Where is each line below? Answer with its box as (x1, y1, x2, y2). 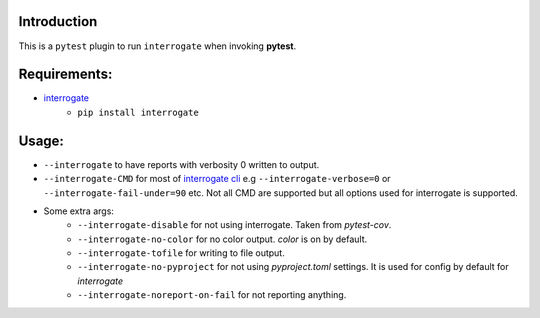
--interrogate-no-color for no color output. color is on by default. (77, 233, 368, 245)
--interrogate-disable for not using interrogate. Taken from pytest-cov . (77, 219, 392, 231)
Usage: (18, 132, 65, 149)
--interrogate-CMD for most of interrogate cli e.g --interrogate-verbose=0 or (43, 173, 391, 185)
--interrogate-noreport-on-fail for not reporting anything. (77, 289, 347, 301)
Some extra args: (43, 205, 115, 217)
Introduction (18, 13, 98, 30)
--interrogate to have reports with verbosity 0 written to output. (43, 158, 320, 170)
